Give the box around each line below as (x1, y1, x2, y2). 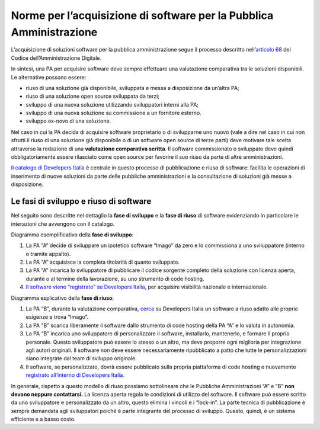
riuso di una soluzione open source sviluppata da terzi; (25, 92, 160, 100)
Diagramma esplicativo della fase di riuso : (11, 294, 114, 302)
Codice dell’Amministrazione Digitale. (11, 54, 102, 62)
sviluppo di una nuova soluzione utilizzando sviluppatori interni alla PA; (25, 101, 199, 108)
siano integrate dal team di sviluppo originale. (25, 355, 137, 362)
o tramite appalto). (25, 250, 71, 257)
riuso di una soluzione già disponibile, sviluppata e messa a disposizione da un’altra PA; (25, 84, 239, 91)
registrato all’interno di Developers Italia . (25, 372, 124, 379)
